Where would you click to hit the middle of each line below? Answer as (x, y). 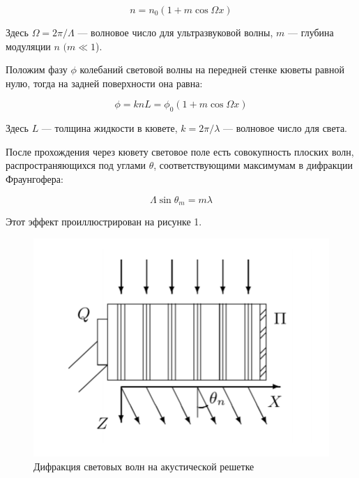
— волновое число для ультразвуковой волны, (175, 32)
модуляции (28, 46)
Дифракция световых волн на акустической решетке (144, 466)
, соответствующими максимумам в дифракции (253, 165)
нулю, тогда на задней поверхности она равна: (104, 83)
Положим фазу (37, 69)
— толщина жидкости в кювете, (109, 128)
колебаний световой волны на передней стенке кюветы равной (212, 69)
